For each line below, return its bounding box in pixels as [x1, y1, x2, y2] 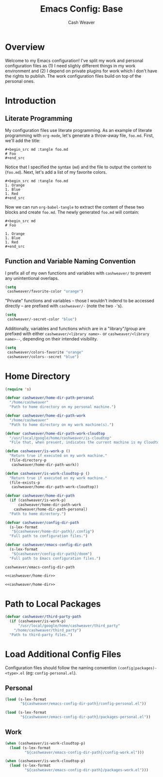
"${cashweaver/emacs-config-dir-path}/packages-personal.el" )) [20, 714, 151, 720]
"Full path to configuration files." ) [9, 534, 88, 539]
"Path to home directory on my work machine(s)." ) [9, 422, 114, 427]
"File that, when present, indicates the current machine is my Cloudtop [9, 440, 162, 445]
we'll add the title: [5, 137, 41, 144]
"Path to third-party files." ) [9, 632, 73, 637]
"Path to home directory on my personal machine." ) [9, 405, 116, 409]
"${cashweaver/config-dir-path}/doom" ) [11, 551, 92, 556]
